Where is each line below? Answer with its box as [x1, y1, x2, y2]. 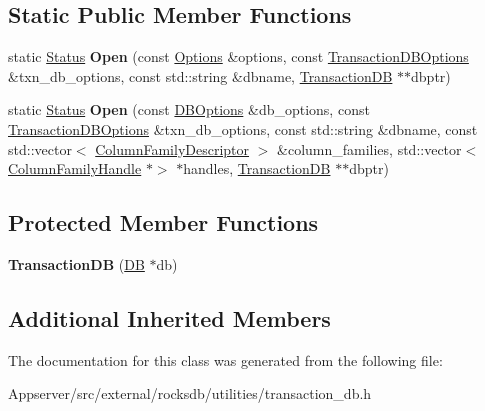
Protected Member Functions [8, 207, 319, 238]
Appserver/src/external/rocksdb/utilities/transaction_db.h [8, 383, 372, 404]
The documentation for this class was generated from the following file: [8, 349, 443, 370]
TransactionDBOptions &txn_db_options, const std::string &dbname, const [8, 118, 478, 139]
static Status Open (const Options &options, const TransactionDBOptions [8, 46, 469, 67]
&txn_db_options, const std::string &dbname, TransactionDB [8, 65, 393, 86]
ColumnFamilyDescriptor [95, 138, 250, 159]
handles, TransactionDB [183, 158, 331, 179]
